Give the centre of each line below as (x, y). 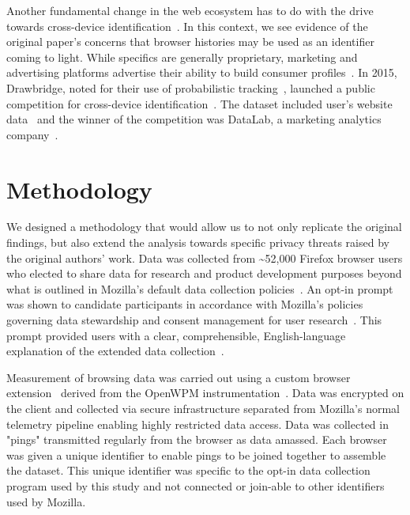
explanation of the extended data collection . (115, 351)
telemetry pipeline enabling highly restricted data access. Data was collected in (197, 424)
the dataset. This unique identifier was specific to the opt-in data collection (188, 470)
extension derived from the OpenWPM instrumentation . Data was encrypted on (205, 393)
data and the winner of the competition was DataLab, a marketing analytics (194, 119)
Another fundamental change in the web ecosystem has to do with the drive (190, 10)
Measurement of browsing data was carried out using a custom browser (179, 377)
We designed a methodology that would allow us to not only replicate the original (204, 227)
